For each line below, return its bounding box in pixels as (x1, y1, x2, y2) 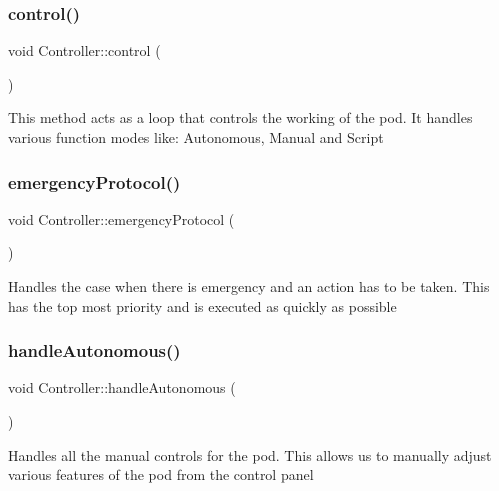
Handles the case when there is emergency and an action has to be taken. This (8, 276, 490, 296)
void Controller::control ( (8, 40, 161, 61)
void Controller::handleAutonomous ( (8, 377, 236, 398)
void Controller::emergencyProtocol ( (8, 208, 235, 229)
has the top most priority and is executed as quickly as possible (8, 295, 397, 316)
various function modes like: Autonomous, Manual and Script (8, 127, 384, 147)
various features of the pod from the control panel (8, 464, 314, 485)
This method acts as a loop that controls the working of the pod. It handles (8, 107, 473, 128)
